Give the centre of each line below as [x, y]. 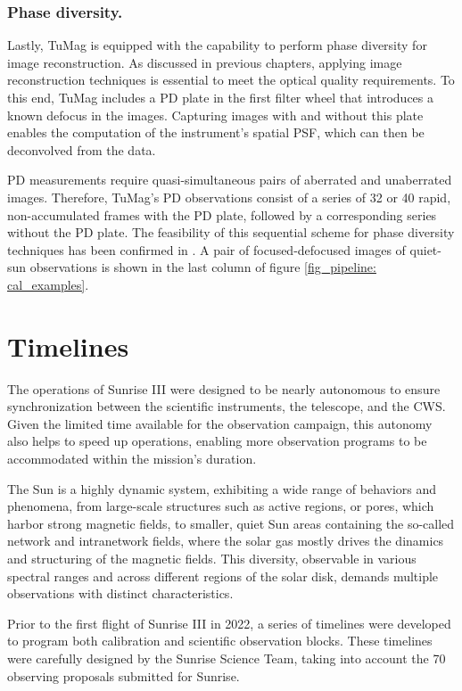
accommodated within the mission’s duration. [132, 459]
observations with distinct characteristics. [120, 593]
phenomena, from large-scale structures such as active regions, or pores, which [221, 506]
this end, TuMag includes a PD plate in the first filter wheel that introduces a [221, 97]
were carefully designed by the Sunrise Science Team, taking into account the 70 [227, 658]
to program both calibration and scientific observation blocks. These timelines [220, 641]
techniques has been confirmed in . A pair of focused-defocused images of [206, 249]
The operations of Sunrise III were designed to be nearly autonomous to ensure [224, 388]
